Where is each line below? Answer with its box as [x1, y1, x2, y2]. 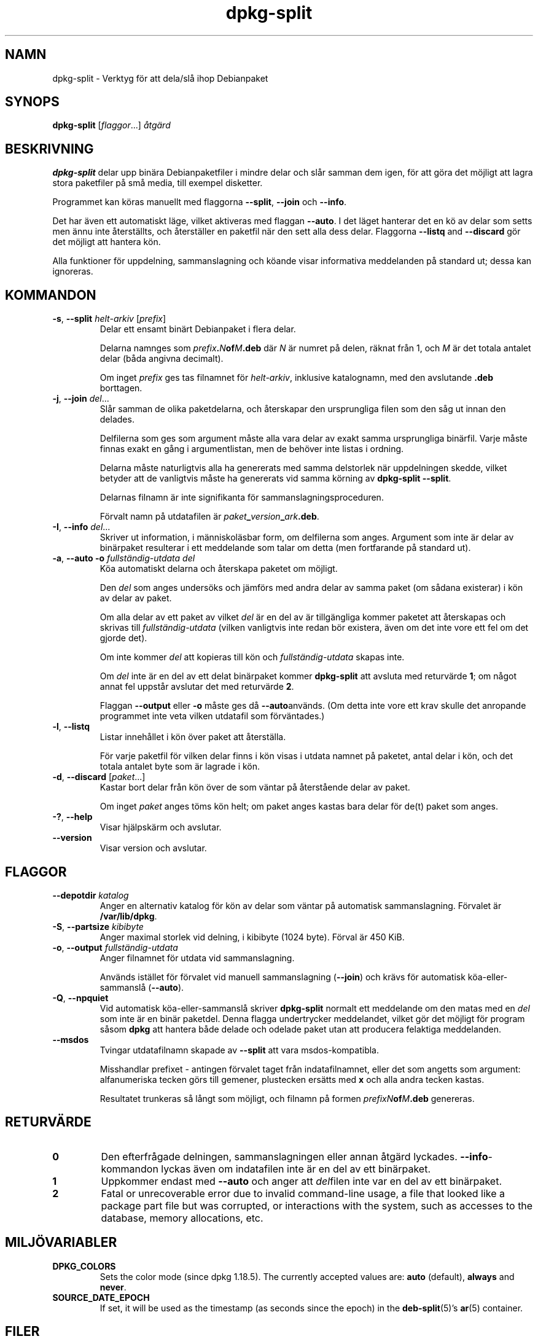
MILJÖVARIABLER [5, 1235, 117, 1251]
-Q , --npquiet [52, 992, 109, 1003]
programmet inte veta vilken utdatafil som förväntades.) [99, 711, 325, 722]
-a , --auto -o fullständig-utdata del [52, 553, 195, 564]
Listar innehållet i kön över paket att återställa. [99, 732, 286, 743]
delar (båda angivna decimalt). [99, 353, 224, 364]
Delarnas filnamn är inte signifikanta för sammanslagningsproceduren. [99, 492, 384, 503]
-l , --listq [52, 721, 90, 732]
